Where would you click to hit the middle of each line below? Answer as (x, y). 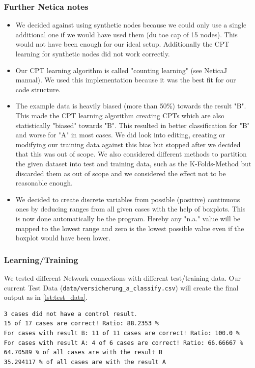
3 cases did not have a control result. (71, 314)
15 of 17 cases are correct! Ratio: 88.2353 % (81, 324)
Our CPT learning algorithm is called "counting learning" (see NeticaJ (121, 70)
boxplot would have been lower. (63, 238)
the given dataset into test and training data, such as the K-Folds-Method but (133, 163)
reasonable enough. (44, 183)
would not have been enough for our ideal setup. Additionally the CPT (122, 44)
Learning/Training (41, 259)
